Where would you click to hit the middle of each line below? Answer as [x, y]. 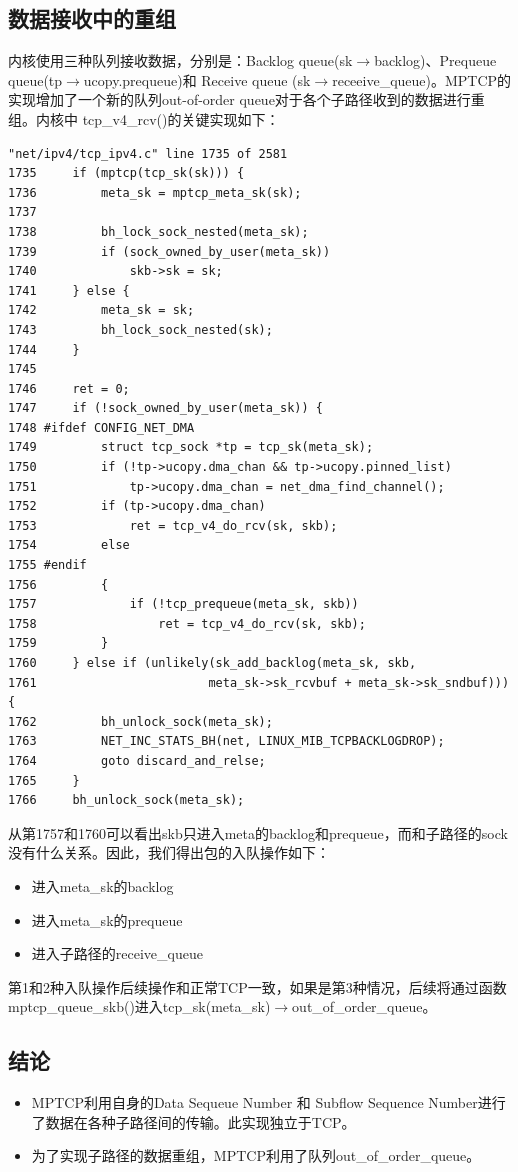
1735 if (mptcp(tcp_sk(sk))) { [126, 173]
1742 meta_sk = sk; [101, 310]
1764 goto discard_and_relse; [137, 760]
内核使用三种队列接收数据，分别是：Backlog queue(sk [180, 60]
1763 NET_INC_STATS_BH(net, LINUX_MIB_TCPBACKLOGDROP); [226, 741]
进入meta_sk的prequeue [107, 919]
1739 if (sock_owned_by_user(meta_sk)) [169, 251]
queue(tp [35, 79]
